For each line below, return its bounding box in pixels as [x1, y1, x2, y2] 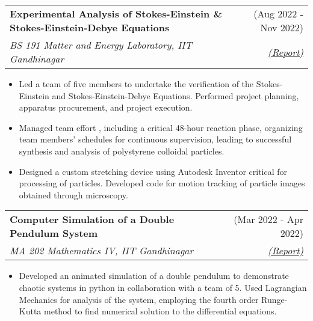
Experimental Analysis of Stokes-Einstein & [10, 7, 222, 20]
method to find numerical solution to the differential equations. [44, 305, 277, 317]
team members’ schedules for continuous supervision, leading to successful [19, 133, 292, 145]
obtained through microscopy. [19, 188, 128, 201]
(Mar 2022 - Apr [234, 212, 303, 227]
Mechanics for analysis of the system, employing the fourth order [19, 293, 259, 305]
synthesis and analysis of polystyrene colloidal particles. [19, 144, 225, 157]
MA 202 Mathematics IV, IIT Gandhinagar [10, 243, 194, 258]
